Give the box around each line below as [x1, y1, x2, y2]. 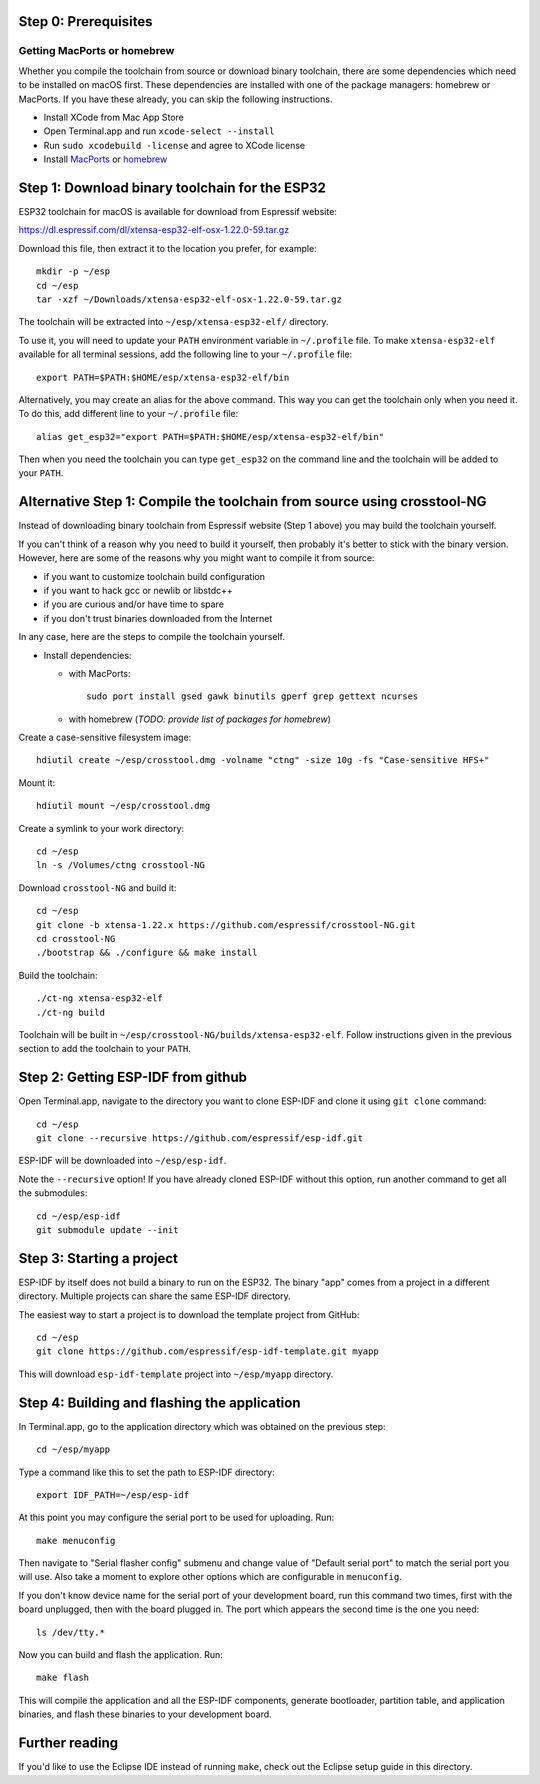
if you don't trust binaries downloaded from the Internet [43, 612, 273, 624]
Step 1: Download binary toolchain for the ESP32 [18, 179, 327, 196]
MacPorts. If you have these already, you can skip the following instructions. [18, 93, 333, 105]
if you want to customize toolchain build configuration [43, 570, 265, 582]
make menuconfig [36, 1535, 116, 1546]
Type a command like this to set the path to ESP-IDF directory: [18, 1466, 275, 1478]
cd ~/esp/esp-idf [36, 1210, 121, 1222]
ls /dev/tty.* [36, 1626, 105, 1638]
